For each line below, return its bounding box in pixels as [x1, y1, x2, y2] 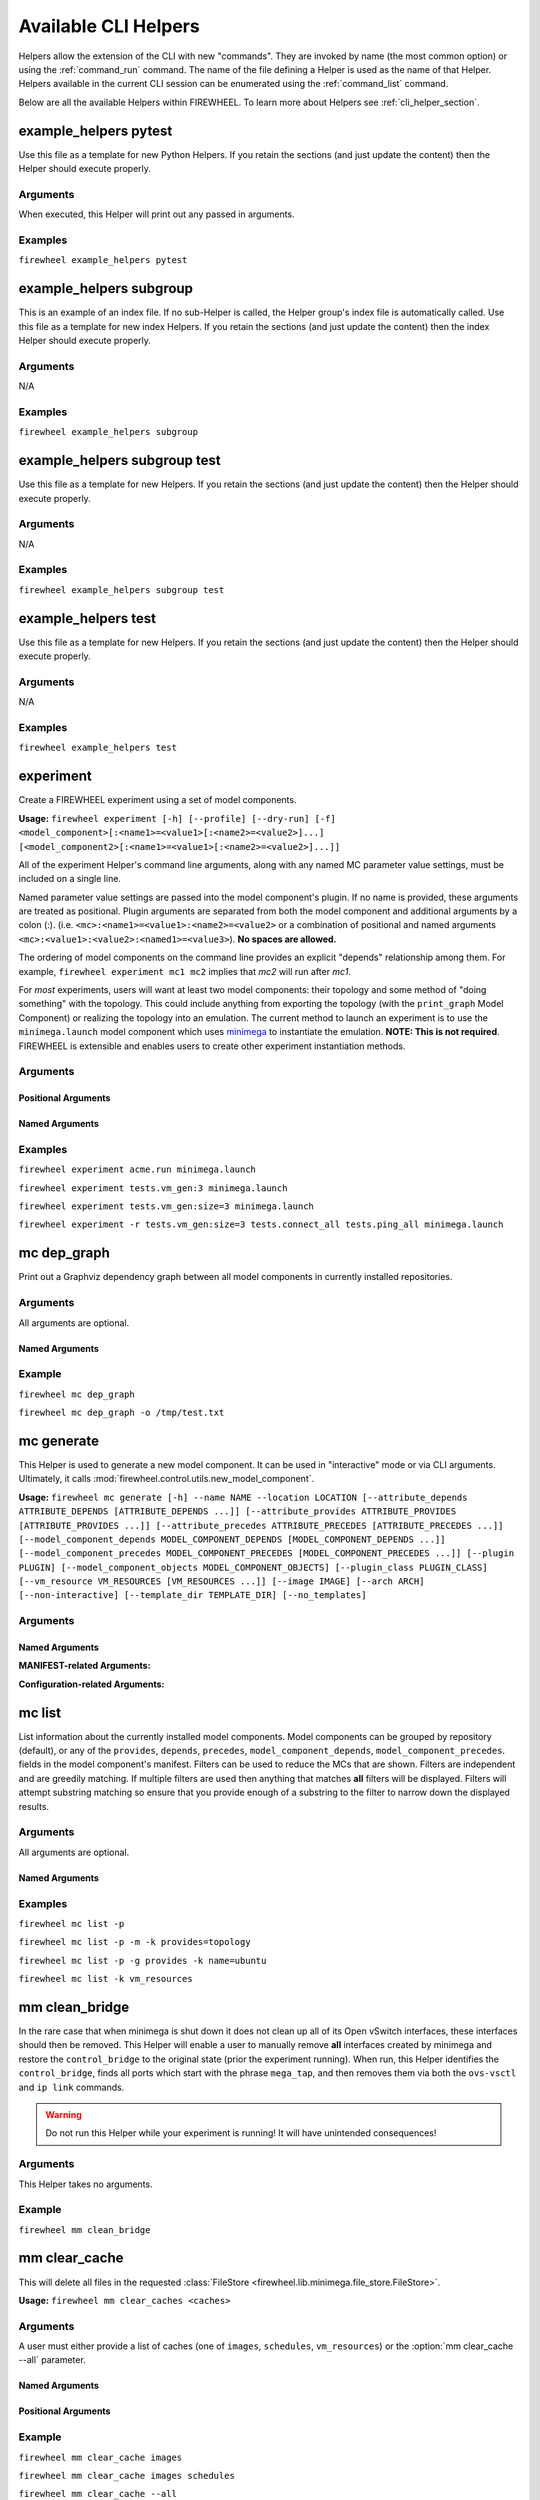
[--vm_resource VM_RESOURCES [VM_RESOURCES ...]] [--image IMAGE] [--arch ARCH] [18, 1576, 425, 1587]
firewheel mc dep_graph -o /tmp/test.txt [18, 1407, 225, 1419]
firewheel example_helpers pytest [18, 255, 188, 266]
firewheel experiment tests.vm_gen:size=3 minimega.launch [18, 1201, 315, 1212]
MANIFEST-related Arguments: [18, 1660, 151, 1672]
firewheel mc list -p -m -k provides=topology [18, 1936, 251, 1948]
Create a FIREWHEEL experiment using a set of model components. [18, 794, 297, 806]
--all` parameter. [18, 2354, 87, 2366]
